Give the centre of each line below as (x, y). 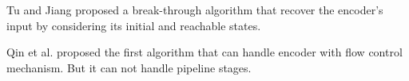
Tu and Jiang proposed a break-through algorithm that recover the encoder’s (195, 10)
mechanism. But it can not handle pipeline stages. (129, 67)
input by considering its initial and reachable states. (134, 25)
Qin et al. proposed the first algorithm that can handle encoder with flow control (204, 52)
